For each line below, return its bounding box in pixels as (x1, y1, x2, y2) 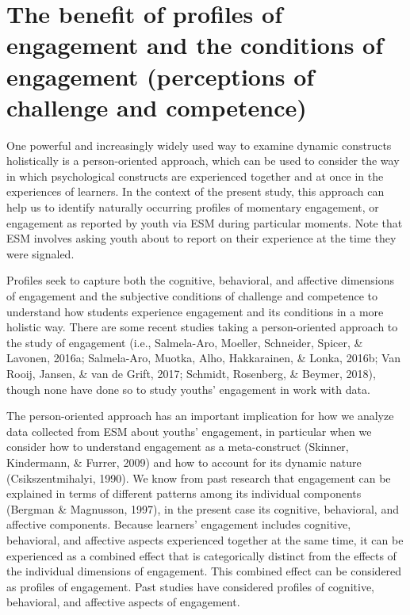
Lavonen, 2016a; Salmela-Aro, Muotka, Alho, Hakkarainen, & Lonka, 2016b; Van (6, 350, 401, 366)
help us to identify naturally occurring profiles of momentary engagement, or (6, 199, 379, 216)
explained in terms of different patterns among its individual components (6, 485, 362, 502)
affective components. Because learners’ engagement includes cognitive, (6, 516, 351, 533)
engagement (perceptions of (6, 59, 315, 92)
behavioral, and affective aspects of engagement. (6, 594, 240, 610)
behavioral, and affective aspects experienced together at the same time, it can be (6, 531, 404, 548)
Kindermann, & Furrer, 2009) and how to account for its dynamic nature (6, 453, 362, 470)
